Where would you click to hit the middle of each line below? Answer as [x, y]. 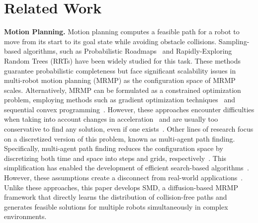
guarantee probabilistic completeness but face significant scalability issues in [120, 70]
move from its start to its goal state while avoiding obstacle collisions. [110, 41]
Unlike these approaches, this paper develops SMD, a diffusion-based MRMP [121, 187]
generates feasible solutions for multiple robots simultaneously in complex [116, 206]
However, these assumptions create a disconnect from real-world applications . [124, 178]
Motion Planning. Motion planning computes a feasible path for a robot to [122, 32]
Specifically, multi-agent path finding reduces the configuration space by [114, 148]
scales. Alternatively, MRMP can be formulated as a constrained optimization [123, 90]
